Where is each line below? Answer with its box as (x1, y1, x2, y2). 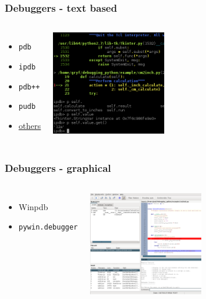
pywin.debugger (18, 223, 78, 232)
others (18, 119, 41, 131)
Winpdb (18, 200, 48, 212)
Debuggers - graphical (5, 161, 111, 175)
